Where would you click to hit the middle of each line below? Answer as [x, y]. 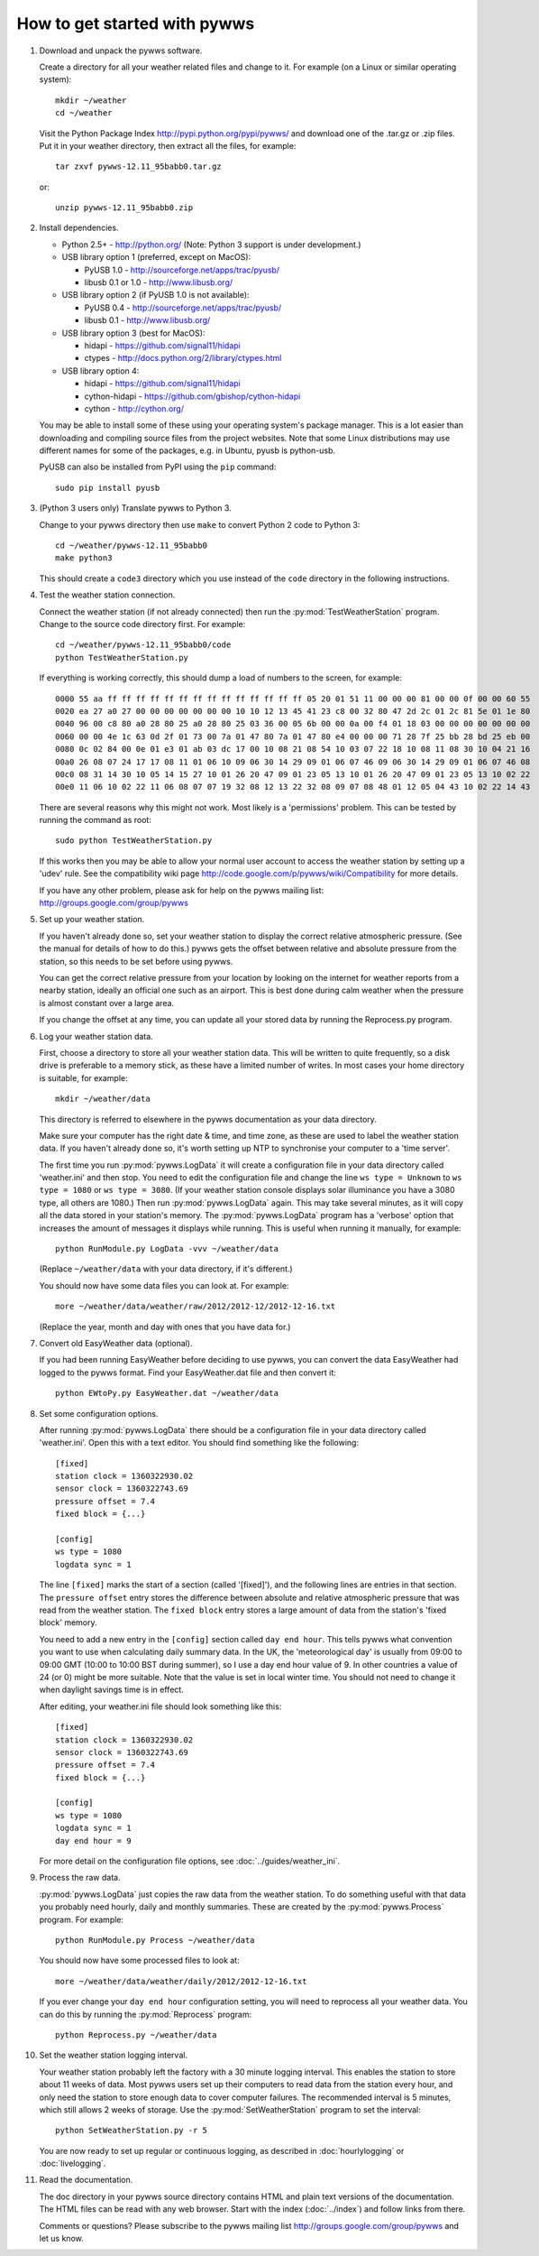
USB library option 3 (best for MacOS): [133, 333]
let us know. [62, 2239]
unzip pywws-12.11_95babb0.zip [124, 208]
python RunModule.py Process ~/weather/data [155, 1940]
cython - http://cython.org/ [134, 408]
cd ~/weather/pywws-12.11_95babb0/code [143, 645]
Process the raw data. [80, 1878]
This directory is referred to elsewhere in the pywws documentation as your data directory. [208, 1119]
